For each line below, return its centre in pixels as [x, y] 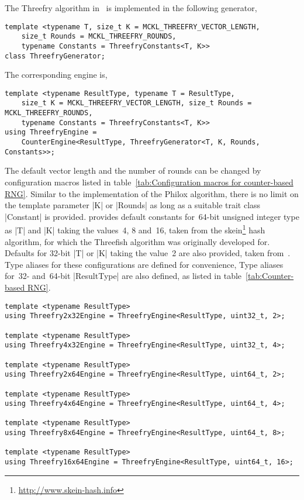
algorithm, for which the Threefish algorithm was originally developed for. [137, 241]
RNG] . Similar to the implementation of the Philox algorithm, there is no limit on [152, 193]
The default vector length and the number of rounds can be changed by [133, 170]
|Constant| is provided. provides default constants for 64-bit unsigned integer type [152, 216]
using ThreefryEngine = [51, 132]
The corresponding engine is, [56, 75]
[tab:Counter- [270, 276]
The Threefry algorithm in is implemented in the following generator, [131, 8]
